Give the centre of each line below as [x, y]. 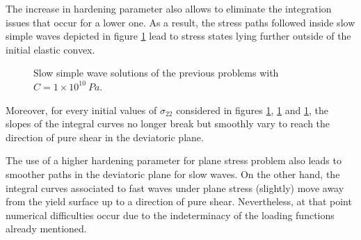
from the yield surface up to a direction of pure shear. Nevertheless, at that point [179, 201]
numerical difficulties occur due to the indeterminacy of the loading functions [170, 215]
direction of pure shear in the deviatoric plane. [105, 137]
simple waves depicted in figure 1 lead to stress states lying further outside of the [178, 36]
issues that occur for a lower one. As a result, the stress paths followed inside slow [180, 22]
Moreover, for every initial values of [81, 110]
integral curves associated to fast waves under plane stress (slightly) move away [175, 187]
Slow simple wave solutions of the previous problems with [156, 73]
